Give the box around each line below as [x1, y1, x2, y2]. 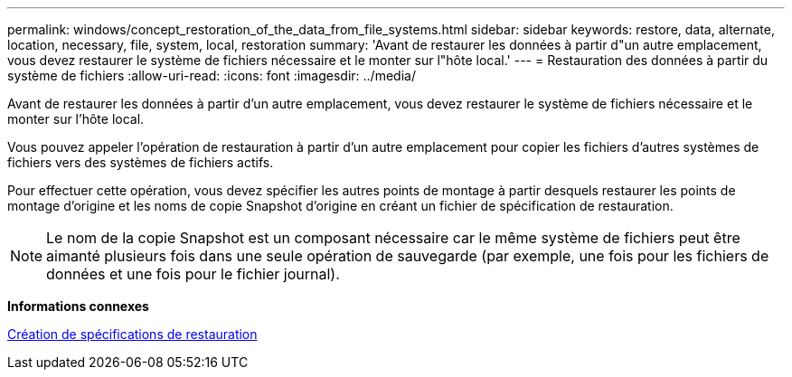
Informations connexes [7, 298, 149, 314]
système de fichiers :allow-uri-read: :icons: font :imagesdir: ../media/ [7, 68, 416, 83]
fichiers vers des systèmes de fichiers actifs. [7, 155, 274, 170]
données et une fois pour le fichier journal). [46, 265, 340, 283]
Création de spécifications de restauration [7, 326, 258, 342]
